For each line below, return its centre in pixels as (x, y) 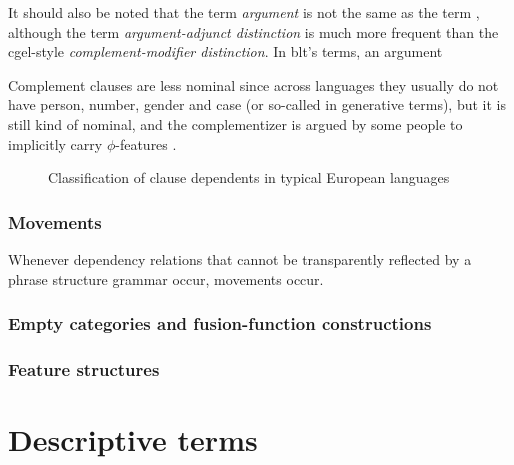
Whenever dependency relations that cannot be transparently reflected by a (240, 258)
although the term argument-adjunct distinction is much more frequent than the (253, 31)
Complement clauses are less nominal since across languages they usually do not (253, 84)
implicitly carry (55, 143)
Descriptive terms (133, 439)
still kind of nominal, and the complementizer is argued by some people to (235, 123)
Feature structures (84, 368)
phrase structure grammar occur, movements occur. (166, 278)
